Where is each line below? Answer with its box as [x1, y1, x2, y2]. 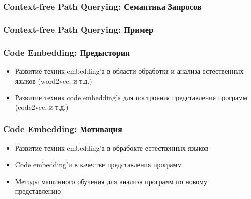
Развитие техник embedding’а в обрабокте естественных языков [15, 142, 209, 153]
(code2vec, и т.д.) [15, 101, 69, 112]
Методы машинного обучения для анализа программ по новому [15, 176, 207, 186]
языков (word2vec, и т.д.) [15, 75, 92, 86]
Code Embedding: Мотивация [3, 123, 122, 135]
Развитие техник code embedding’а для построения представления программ [15, 92, 247, 102]
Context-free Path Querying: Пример [3, 23, 154, 35]
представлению [15, 186, 61, 196]
